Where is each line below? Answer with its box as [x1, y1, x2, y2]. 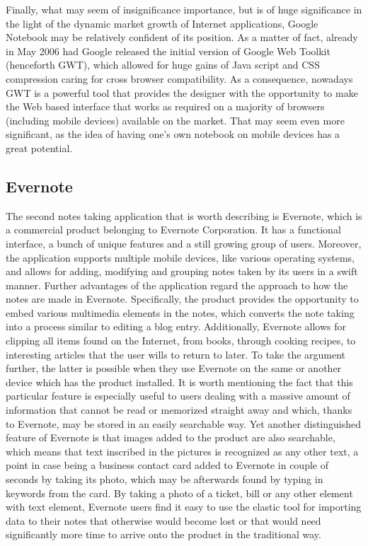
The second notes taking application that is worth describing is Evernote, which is [6, 208, 362, 223]
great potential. [6, 140, 73, 155]
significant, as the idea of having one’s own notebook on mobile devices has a [6, 127, 340, 141]
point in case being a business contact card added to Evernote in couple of [6, 458, 328, 472]
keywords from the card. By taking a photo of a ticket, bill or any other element [6, 485, 353, 500]
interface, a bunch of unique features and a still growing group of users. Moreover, [6, 236, 362, 250]
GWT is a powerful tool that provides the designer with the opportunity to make [6, 85, 358, 100]
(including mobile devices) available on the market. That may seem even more [6, 112, 345, 127]
